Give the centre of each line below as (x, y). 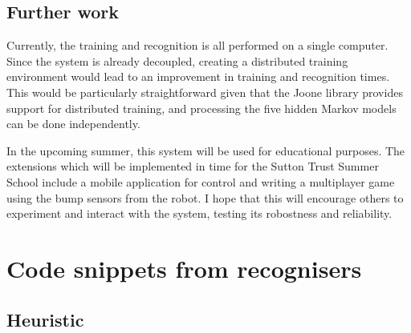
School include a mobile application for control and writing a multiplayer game (201, 181)
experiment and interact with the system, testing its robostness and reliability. (199, 213)
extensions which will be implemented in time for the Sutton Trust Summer (193, 166)
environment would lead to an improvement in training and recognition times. (198, 76)
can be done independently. (73, 124)
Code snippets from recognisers (184, 268)
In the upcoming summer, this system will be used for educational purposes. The (206, 150)
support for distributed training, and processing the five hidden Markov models (201, 108)
